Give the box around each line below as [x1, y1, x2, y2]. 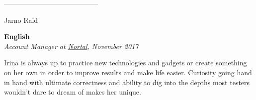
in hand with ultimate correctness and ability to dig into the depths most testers [4, 77, 250, 87]
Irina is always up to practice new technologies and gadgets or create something [4, 57, 247, 68]
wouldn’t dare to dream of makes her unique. [4, 87, 141, 97]
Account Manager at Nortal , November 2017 [4, 41, 139, 51]
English [4, 31, 30, 42]
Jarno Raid [4, 14, 38, 25]
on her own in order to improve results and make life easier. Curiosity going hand [4, 67, 252, 77]
